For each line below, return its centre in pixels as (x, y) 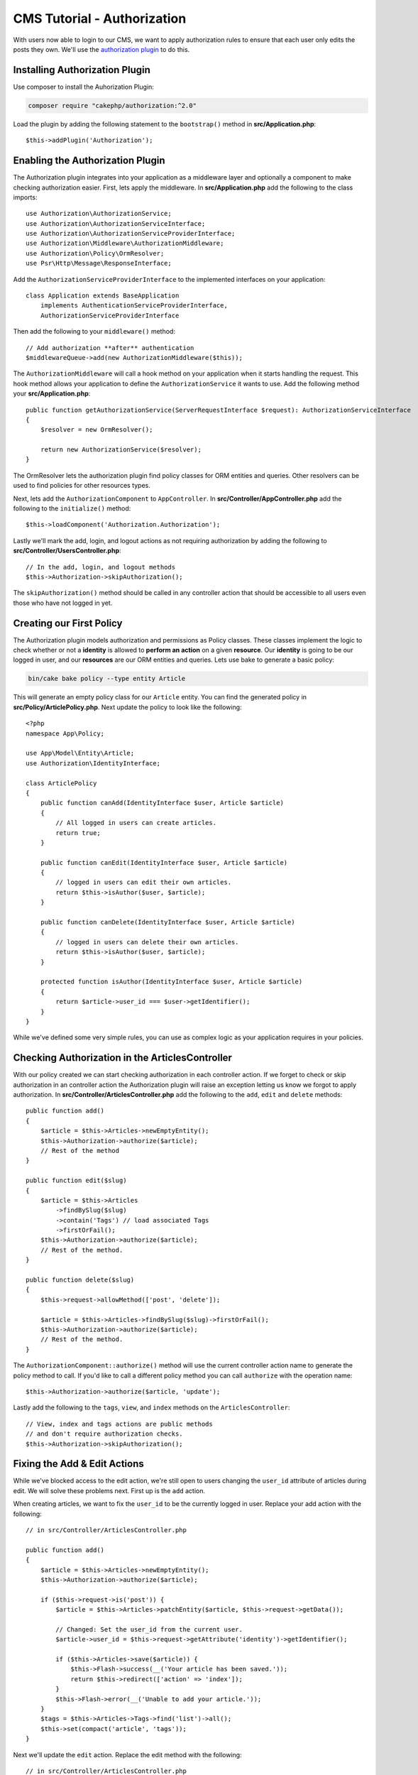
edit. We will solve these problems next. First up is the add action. (109, 1490)
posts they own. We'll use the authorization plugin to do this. (101, 49)
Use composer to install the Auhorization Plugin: (83, 87)
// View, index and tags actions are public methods (119, 1424)
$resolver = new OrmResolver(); (97, 430)
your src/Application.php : (52, 393)
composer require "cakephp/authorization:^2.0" (112, 105)
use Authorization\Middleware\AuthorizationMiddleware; (125, 244)
